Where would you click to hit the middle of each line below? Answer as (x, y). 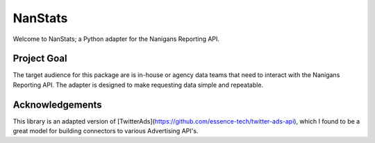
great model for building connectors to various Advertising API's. (106, 131)
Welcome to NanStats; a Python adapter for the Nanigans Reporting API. (116, 39)
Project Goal (40, 59)
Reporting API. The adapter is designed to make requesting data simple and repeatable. (138, 85)
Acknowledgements (57, 104)
